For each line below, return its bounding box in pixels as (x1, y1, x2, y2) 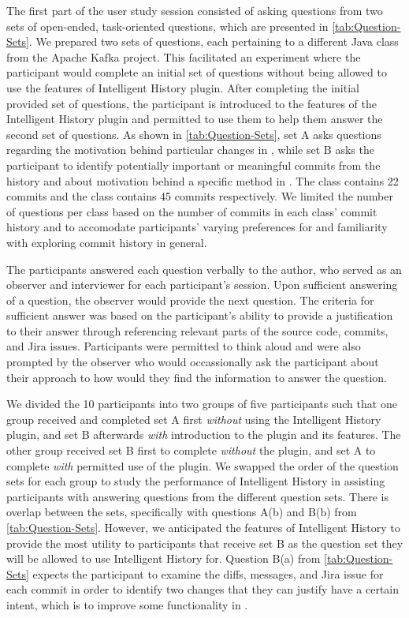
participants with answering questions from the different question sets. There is (6, 488, 389, 504)
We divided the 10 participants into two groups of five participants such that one (6, 395, 397, 412)
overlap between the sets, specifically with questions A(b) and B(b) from (6, 504, 357, 520)
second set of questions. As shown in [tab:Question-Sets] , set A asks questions (6, 125, 381, 142)
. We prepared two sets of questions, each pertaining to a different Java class (28, 33, 399, 50)
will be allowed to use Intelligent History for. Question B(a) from (6, 550, 321, 567)
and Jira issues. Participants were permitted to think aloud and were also (6, 338, 361, 354)
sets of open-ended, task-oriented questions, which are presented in (6, 17, 329, 34)
